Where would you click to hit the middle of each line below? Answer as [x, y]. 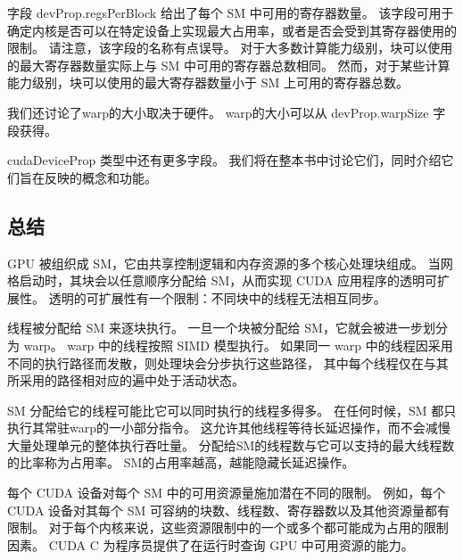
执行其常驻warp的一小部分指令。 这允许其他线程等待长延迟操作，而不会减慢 [229, 428]
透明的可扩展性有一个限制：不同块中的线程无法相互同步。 [217, 297]
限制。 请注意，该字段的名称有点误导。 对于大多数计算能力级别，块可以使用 [230, 48]
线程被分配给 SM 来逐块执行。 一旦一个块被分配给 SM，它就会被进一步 [215, 328]
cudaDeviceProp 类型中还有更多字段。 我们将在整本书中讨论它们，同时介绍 [224, 160]
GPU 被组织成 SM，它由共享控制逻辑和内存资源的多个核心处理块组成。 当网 [230, 263]
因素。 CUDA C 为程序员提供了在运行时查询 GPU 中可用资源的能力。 [211, 544]
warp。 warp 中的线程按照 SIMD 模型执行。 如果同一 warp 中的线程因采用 [238, 345]
